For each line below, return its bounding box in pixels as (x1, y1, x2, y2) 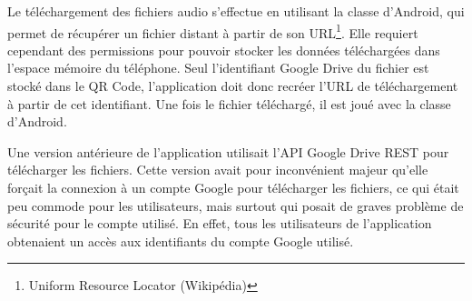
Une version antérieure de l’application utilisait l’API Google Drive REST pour (7, 142, 449, 161)
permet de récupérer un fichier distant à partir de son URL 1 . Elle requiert (7, 20, 418, 42)
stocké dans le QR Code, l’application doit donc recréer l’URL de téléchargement (7, 76, 458, 95)
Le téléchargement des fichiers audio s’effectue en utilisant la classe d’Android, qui (7, 2, 465, 20)
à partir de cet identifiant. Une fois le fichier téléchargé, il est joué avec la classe (7, 94, 451, 113)
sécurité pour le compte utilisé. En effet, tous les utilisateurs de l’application (7, 214, 432, 233)
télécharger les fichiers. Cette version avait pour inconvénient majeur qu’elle (7, 160, 428, 179)
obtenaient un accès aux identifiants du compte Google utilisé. (7, 231, 354, 250)
